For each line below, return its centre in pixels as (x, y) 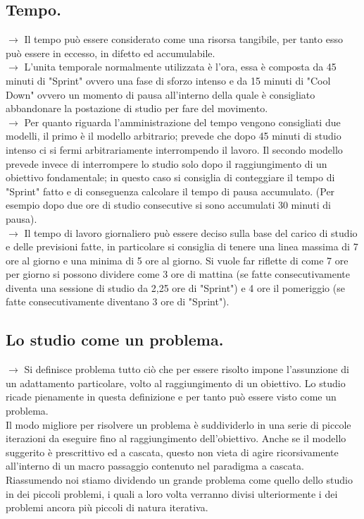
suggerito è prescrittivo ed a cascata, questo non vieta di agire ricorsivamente (172, 452)
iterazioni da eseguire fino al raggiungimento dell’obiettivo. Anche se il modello (176, 438)
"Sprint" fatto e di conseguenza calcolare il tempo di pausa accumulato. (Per (170, 191)
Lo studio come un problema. (115, 340)
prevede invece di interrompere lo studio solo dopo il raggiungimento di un (167, 163)
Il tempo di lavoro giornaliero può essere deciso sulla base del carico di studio (191, 232)
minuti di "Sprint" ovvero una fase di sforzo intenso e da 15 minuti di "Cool (168, 80)
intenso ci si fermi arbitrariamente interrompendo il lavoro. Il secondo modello (174, 149)
